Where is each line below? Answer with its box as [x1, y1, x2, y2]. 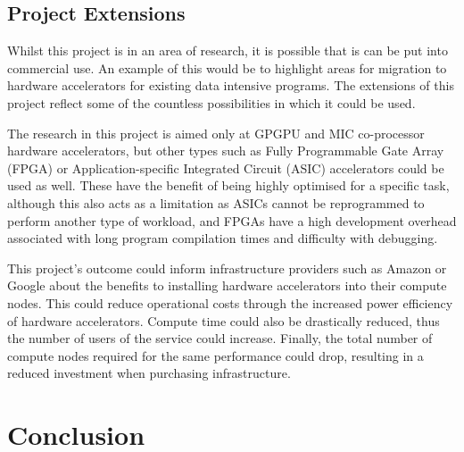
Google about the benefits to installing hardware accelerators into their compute [7, 276, 447, 295]
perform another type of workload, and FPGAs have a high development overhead [7, 211, 457, 230]
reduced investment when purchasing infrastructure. [7, 364, 291, 382]
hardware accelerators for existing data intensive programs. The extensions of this [7, 76, 454, 95]
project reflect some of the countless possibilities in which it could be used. [7, 93, 416, 112]
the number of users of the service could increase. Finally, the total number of [7, 329, 433, 347]
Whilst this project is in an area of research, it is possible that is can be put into [7, 41, 448, 60]
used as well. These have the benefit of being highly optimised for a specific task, [7, 176, 450, 195]
